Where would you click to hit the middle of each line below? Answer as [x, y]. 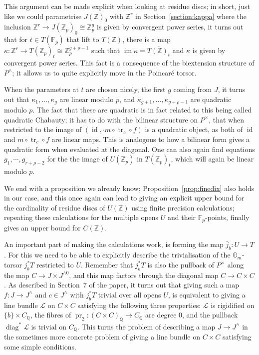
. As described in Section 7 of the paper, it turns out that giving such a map [122, 285]
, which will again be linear [212, 159]
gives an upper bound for [42, 227]
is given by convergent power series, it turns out [170, 27]
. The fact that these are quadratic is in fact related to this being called [142, 110]
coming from [193, 89]
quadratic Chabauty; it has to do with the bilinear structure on [101, 119]
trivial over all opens [129, 294]
